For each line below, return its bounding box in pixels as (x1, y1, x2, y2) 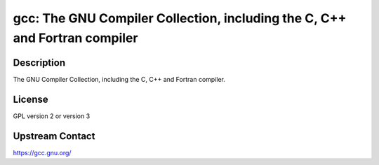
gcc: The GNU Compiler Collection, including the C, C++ (13, 10, 347, 26)
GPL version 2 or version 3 (13, 112, 91, 120)
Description (13, 57, 66, 69)
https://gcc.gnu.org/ (13, 148, 72, 157)
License (13, 93, 48, 105)
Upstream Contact (13, 130, 95, 142)
